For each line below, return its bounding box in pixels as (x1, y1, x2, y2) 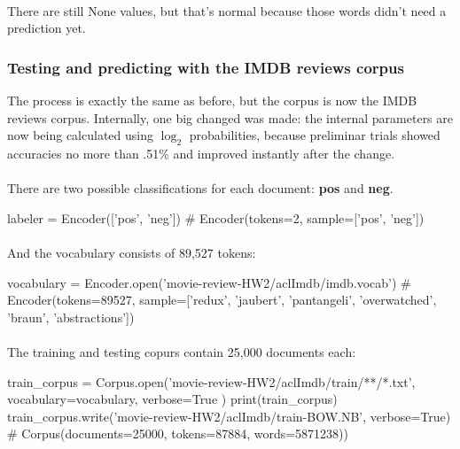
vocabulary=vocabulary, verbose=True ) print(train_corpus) (7, 390, 338, 408)
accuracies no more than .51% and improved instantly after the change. (7, 143, 395, 162)
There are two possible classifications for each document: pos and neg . (7, 179, 394, 197)
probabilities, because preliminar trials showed (189, 126, 441, 144)
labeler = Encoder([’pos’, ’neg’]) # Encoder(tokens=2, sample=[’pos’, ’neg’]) (7, 208, 425, 227)
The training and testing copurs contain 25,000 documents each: (7, 342, 356, 360)
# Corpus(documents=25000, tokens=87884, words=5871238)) (7, 424, 348, 443)
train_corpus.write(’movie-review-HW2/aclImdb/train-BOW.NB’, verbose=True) (7, 406, 451, 425)
